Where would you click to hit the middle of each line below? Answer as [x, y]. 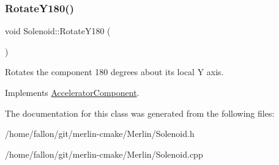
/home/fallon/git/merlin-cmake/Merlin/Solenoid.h [100, 134]
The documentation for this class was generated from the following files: [140, 113]
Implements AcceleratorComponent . [72, 92]
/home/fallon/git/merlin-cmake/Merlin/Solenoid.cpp [104, 154]
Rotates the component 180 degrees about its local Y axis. [114, 72]
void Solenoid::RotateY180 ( [58, 31]
